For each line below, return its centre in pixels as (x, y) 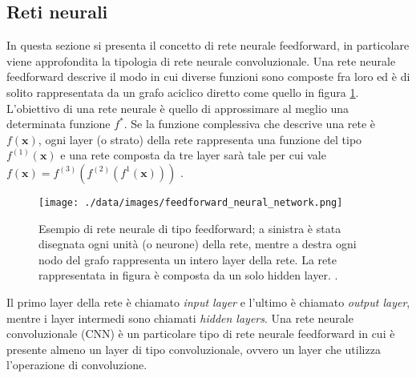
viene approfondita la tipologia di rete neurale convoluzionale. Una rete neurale (201, 60)
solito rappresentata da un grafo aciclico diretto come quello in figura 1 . (183, 92)
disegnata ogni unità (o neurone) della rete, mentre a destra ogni (198, 244)
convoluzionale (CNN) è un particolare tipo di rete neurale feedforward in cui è (201, 334)
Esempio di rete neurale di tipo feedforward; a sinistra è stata (190, 228)
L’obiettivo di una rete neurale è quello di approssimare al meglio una (178, 108)
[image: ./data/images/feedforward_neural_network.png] (191, 202)
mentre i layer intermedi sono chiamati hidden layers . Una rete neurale (180, 318)
